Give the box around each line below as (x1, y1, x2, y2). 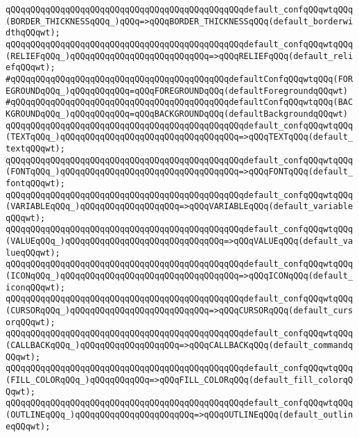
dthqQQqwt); (6, 28, 60, 38)
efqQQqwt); (6, 63, 55, 73)
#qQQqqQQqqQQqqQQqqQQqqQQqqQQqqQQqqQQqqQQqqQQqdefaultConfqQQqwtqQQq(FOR (6, 74, 353, 84)
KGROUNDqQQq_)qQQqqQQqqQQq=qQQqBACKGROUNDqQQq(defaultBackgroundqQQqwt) (6, 108, 348, 119)
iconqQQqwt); (6, 282, 65, 292)
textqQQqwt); (6, 143, 65, 154)
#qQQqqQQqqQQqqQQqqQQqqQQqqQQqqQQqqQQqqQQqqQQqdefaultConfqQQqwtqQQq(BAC (6, 97, 353, 108)
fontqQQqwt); (6, 178, 65, 188)
